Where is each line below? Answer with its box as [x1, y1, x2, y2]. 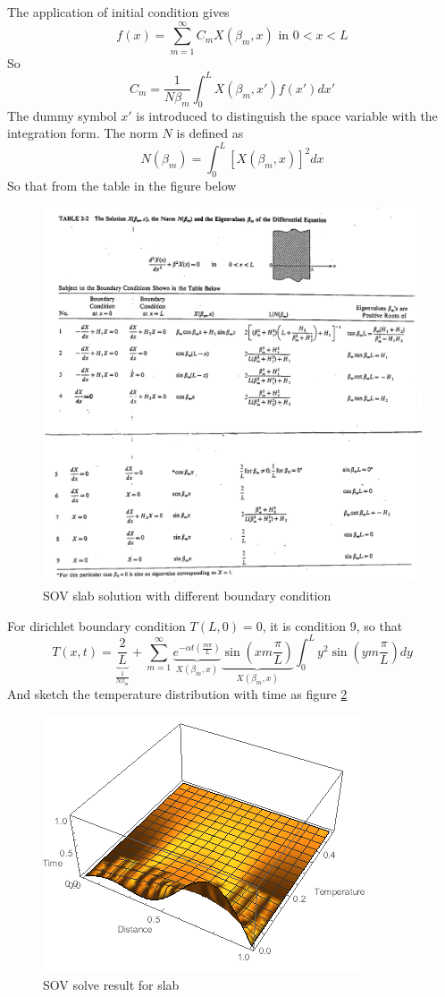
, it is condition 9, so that [262, 616, 403, 635]
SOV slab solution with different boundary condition [43, 586, 332, 605]
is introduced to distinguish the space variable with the [136, 106, 438, 124]
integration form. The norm [7, 124, 158, 142]
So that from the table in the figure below [7, 176, 237, 195]
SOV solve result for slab [43, 976, 180, 994]
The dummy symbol [7, 106, 117, 124]
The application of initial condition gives [7, 3, 230, 21]
